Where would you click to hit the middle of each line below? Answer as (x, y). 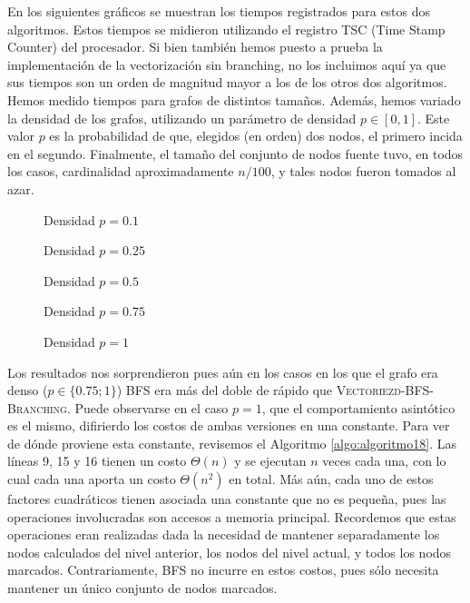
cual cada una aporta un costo (92, 479)
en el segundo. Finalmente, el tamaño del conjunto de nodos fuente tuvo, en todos (235, 153)
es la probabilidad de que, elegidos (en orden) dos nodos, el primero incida (256, 136)
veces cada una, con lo (384, 461)
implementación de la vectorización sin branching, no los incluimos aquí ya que (227, 64)
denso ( (28, 390)
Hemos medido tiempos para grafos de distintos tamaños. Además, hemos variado (234, 99)
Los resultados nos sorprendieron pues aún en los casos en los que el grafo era (223, 372)
